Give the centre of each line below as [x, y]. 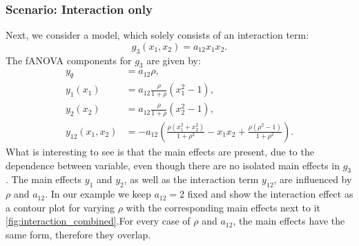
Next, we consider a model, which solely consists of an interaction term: [157, 35]
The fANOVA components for [69, 60]
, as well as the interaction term [191, 179]
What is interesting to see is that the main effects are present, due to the [160, 151]
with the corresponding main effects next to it [223, 207]
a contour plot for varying [60, 207]
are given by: [174, 60]
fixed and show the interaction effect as [270, 194]
